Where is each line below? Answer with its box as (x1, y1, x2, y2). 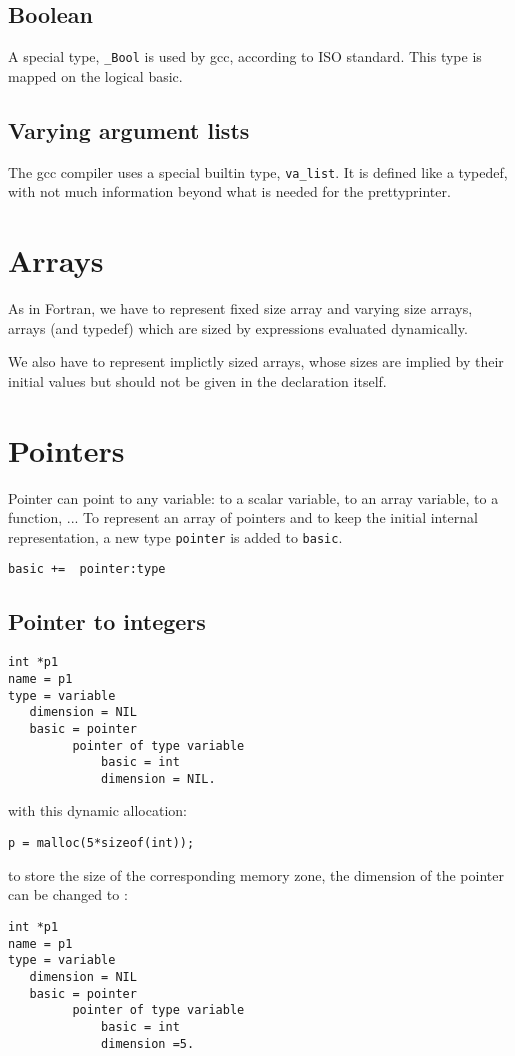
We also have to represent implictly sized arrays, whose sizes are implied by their (8, 351, 504, 372)
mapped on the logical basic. (8, 65, 183, 86)
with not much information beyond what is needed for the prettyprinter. (8, 181, 451, 202)
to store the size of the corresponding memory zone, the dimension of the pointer (8, 864, 504, 885)
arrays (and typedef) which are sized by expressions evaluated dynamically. (8, 317, 468, 338)
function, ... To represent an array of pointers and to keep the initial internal (8, 507, 478, 528)
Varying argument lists (8, 114, 250, 145)
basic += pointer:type (8, 562, 166, 577)
